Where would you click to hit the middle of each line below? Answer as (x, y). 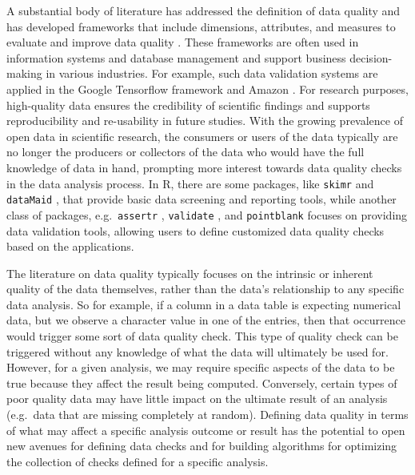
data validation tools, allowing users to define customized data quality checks (196, 230)
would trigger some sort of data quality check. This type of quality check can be (202, 336)
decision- (371, 57)
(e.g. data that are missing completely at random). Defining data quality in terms (207, 415)
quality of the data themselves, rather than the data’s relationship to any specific (206, 289)
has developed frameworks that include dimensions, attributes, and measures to (201, 26)
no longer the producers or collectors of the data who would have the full (186, 152)
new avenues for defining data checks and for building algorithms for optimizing (202, 446)
